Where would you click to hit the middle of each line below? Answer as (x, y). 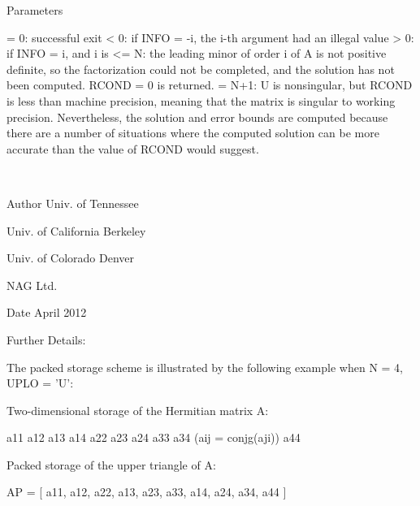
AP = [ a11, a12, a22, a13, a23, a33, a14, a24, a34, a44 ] (147, 492)
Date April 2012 (47, 312)
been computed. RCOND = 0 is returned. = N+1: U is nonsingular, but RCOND (210, 85)
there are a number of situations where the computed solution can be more (193, 133)
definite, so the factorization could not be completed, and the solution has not (201, 69)
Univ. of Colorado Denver (71, 258)
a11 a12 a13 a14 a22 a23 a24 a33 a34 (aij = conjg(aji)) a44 (154, 437)
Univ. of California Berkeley (76, 230)
